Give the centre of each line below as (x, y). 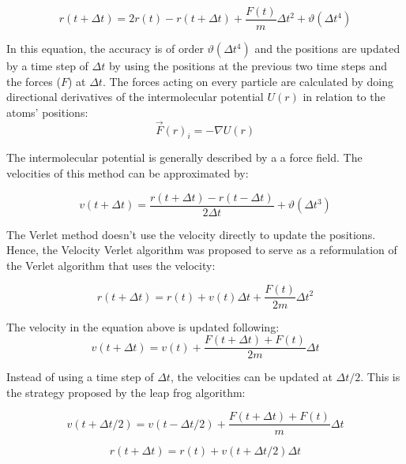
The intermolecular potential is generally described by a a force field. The (184, 157)
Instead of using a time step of (80, 377)
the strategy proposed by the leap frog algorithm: (126, 392)
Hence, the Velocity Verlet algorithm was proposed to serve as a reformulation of (202, 250)
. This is (380, 377)
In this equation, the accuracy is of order (105, 49)
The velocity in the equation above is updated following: (143, 326)
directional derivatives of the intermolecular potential (135, 97)
